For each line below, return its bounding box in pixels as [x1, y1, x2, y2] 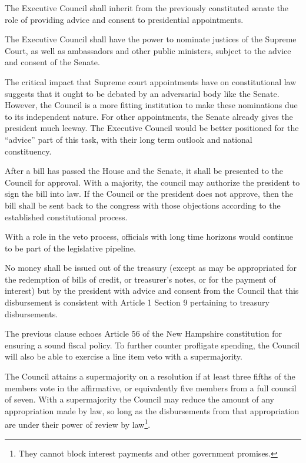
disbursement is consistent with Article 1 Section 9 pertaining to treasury [5, 296, 270, 308]
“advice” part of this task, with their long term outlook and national [5, 133, 252, 145]
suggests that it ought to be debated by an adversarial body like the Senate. [5, 87, 280, 99]
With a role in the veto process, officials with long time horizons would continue [5, 230, 294, 243]
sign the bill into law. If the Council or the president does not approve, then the [5, 187, 293, 200]
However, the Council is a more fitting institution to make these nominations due [5, 99, 298, 111]
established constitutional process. [5, 210, 128, 223]
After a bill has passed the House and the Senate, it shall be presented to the [5, 165, 284, 177]
